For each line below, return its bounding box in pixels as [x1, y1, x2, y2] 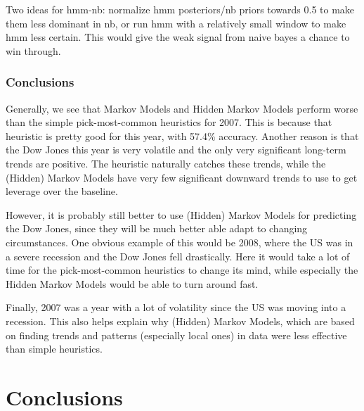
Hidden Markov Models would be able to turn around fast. [6, 276, 259, 291]
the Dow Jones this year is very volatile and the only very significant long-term [6, 142, 346, 157]
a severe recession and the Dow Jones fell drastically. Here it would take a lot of [6, 248, 350, 263]
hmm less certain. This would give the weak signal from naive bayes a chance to [6, 30, 350, 44]
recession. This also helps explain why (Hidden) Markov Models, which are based [6, 313, 355, 328]
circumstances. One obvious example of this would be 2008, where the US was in [6, 234, 353, 249]
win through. [6, 43, 61, 58]
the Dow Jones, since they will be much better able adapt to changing [6, 221, 308, 236]
